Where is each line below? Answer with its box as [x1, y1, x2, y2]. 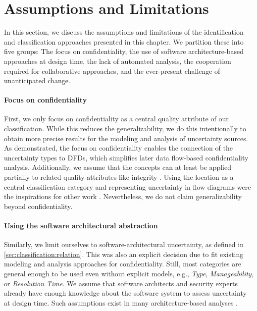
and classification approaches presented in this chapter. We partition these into [4, 36, 244, 47]
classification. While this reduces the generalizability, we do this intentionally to [4, 123, 246, 134]
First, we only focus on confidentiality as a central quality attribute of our [4, 113, 229, 124]
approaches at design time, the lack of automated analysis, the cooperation [4, 55, 231, 66]
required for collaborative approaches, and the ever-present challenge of [4, 65, 220, 76]
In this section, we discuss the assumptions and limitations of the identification [4, 27, 244, 37]
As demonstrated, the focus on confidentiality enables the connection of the [4, 143, 233, 153]
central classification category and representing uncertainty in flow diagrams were [4, 181, 251, 192]
